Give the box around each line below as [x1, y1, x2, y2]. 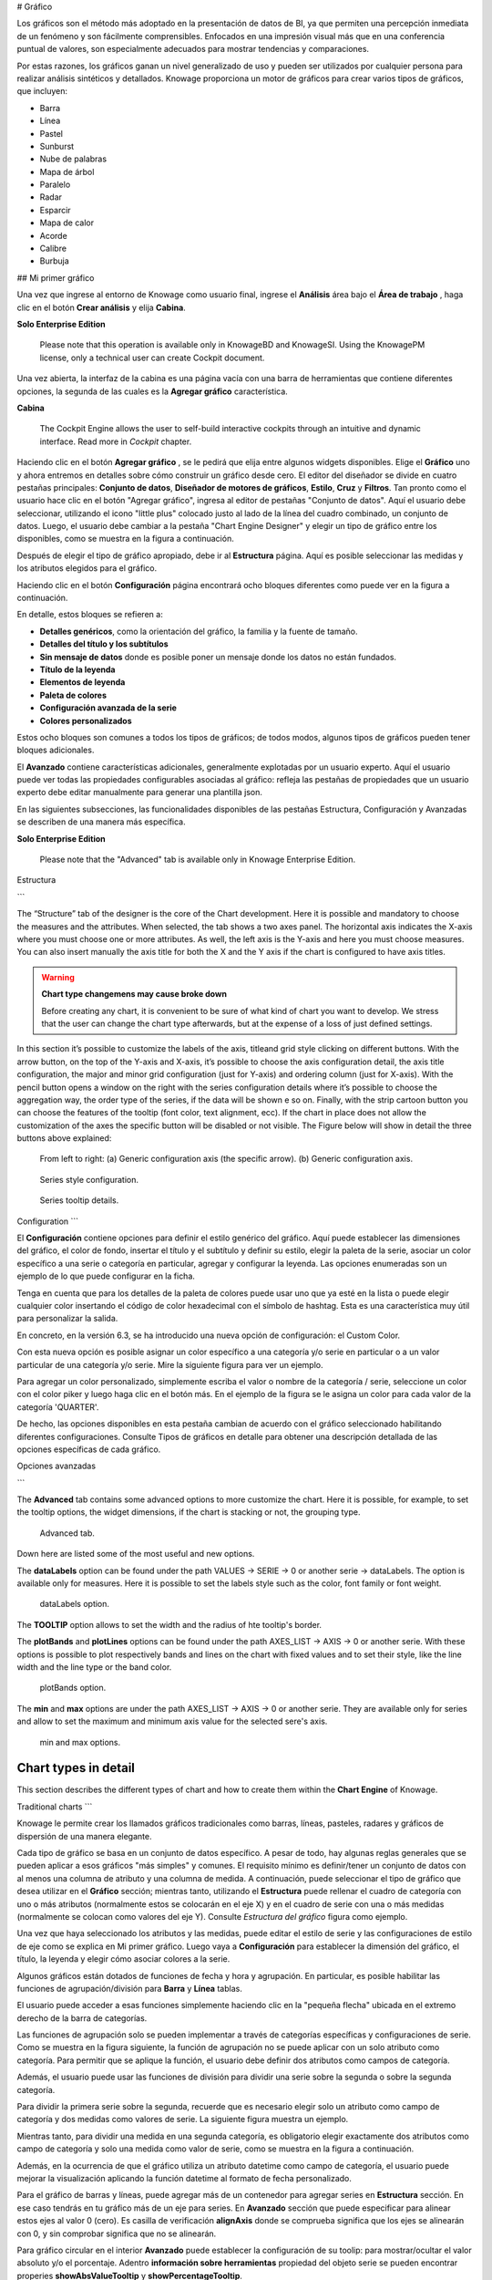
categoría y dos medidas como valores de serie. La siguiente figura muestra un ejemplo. [16, 2114, 349, 2125]
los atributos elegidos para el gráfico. [16, 563, 158, 574]
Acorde [39, 230, 67, 241]
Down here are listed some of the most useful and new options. [16, 1549, 255, 1560]
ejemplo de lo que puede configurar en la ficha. [16, 1270, 196, 1281]
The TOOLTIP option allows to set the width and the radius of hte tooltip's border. [16, 1619, 323, 1630]
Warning [41, 971, 75, 982]
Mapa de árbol [39, 166, 95, 177]
